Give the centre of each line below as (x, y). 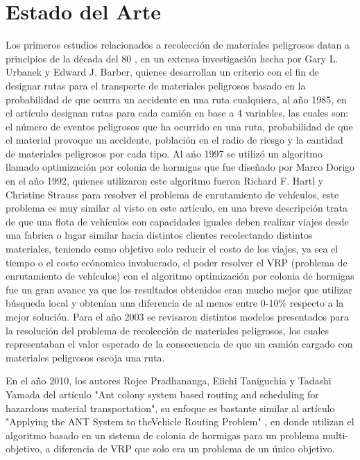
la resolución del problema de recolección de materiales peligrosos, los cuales (168, 330)
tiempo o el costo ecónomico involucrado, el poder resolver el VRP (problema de (177, 262)
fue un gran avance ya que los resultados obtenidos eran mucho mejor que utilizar (179, 289)
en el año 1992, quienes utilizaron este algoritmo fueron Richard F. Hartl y (165, 181)
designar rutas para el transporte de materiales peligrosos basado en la (156, 85)
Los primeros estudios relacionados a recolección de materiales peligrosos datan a (178, 45)
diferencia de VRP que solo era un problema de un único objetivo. (194, 449)
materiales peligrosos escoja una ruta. (85, 357)
